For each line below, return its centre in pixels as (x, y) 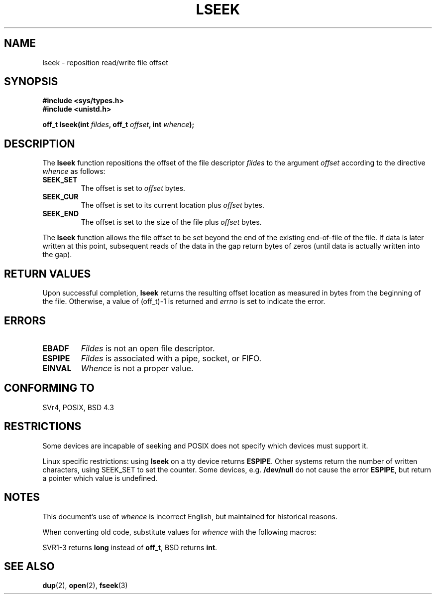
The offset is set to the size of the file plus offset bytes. (171, 222)
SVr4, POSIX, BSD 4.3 (78, 407)
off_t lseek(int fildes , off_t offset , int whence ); (118, 125)
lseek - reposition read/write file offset (105, 62)
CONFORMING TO (49, 388)
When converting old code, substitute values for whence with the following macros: (179, 532)
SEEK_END (61, 214)
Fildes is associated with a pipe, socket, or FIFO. (171, 358)
